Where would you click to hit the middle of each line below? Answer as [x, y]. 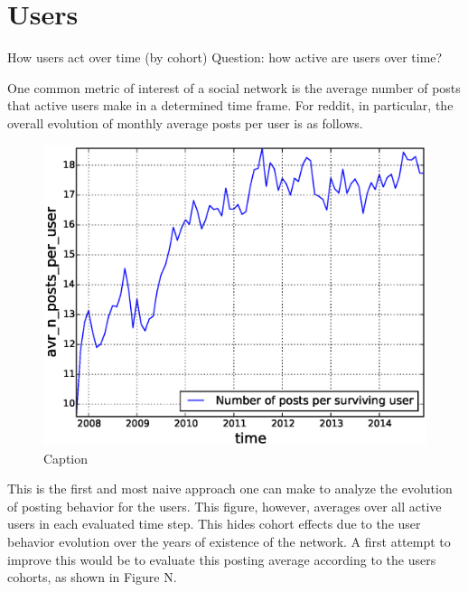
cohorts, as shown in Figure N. [92, 577]
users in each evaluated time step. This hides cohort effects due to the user [214, 524]
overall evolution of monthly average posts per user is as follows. [185, 122]
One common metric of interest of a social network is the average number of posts [234, 87]
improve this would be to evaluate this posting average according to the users [222, 559]
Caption [66, 458]
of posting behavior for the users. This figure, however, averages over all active [225, 506]
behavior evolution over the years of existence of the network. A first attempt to [229, 541]
